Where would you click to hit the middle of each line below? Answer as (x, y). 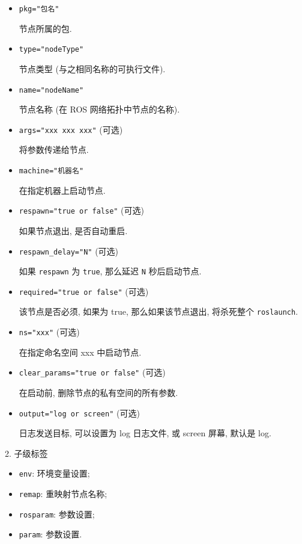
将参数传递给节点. (54, 150)
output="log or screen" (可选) (79, 413)
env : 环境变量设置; (54, 473)
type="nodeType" (51, 50)
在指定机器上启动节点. (62, 190)
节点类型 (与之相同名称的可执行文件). (92, 68)
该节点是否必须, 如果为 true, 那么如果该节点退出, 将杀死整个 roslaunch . (159, 311)
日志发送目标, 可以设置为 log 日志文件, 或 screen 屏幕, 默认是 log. (145, 433)
